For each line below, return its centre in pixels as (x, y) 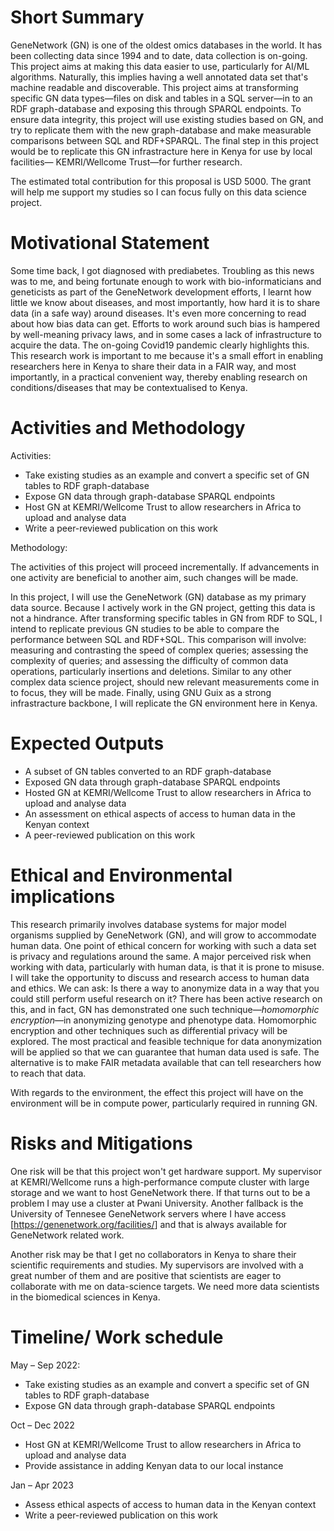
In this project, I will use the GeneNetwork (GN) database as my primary (158, 597)
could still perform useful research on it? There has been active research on (166, 998)
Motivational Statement (110, 243)
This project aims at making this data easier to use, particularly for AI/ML (160, 66)
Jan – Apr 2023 (42, 1485)
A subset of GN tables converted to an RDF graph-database (148, 771)
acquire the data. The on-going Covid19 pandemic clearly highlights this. (160, 345)
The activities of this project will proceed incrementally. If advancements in (165, 567)
